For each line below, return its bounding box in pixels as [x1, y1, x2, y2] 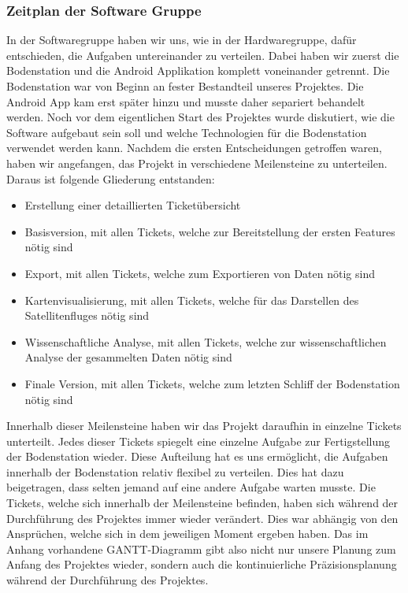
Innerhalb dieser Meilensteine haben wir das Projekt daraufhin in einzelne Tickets [6, 417, 402, 434]
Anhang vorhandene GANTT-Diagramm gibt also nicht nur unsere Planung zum [6, 540, 396, 557]
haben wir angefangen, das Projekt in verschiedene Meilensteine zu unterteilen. [6, 154, 388, 171]
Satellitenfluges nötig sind [24, 307, 150, 324]
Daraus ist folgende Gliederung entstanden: [6, 170, 215, 187]
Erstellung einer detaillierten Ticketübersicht [24, 197, 241, 213]
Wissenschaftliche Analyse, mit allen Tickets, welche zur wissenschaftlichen [24, 333, 387, 350]
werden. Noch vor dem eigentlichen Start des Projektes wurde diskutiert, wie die [6, 109, 395, 125]
